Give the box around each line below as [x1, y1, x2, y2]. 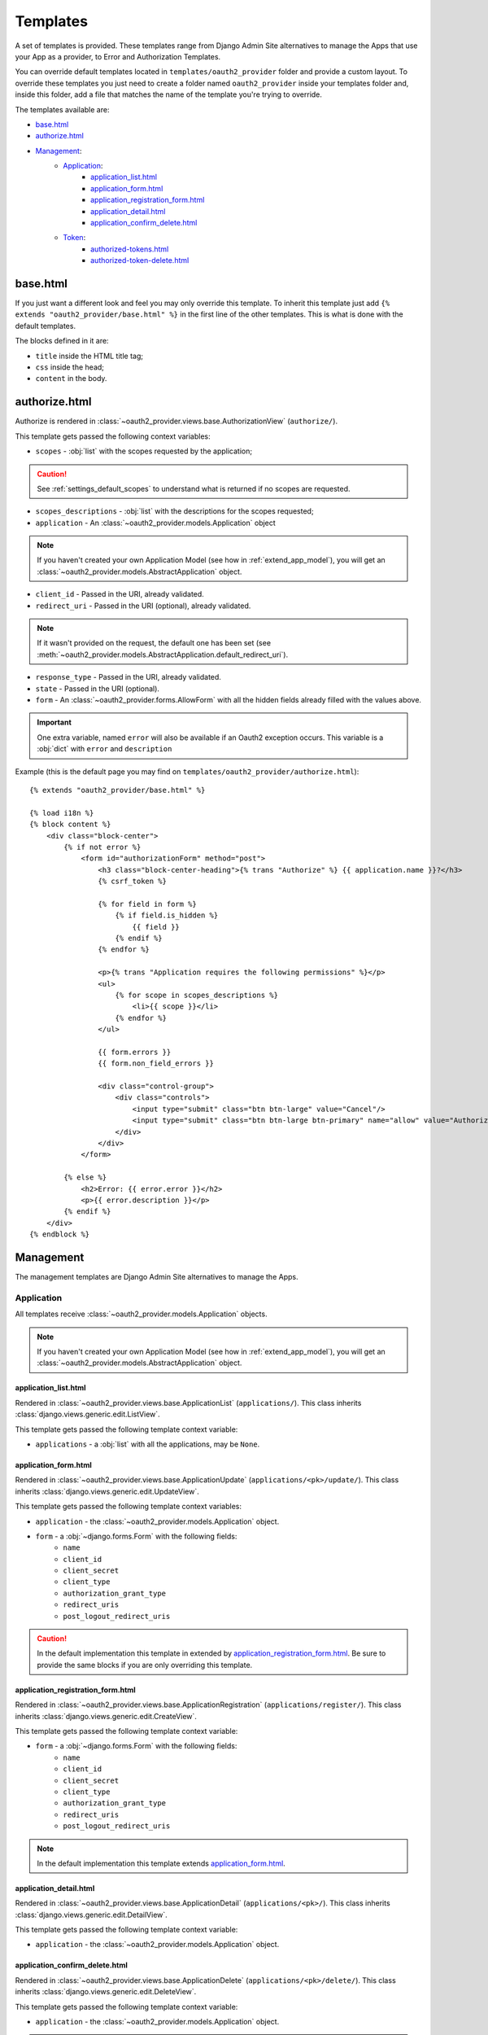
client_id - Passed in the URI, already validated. [35, 589, 205, 599]
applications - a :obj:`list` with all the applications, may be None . [35, 1439, 260, 1449]
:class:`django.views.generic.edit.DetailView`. [15, 1910, 168, 1919]
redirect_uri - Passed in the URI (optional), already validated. [35, 601, 251, 610]
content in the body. [35, 374, 107, 383]
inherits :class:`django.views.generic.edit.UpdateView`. [15, 1486, 199, 1496]
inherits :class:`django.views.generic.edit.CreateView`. [15, 1711, 197, 1721]
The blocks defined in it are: [15, 336, 109, 346]
